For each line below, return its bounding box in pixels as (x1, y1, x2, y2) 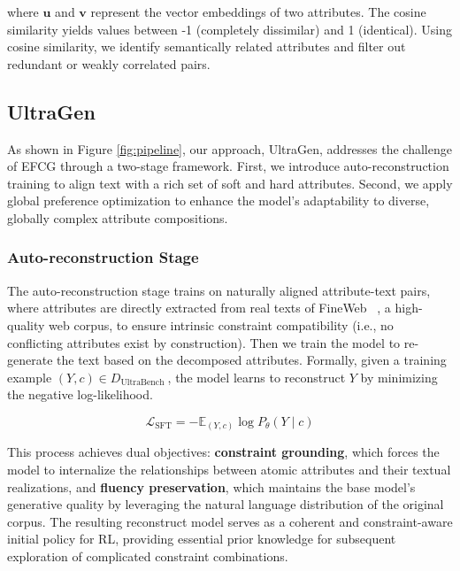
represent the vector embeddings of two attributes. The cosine (90, 3, 426, 20)
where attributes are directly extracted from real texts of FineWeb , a (7, 298, 391, 317)
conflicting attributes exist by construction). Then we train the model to (7, 333, 401, 351)
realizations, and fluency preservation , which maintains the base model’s (7, 477, 416, 496)
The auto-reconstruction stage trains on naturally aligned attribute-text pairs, (7, 281, 431, 299)
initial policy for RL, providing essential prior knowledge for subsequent (7, 529, 396, 548)
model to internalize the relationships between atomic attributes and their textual (7, 460, 451, 479)
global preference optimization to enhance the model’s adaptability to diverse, (7, 191, 430, 210)
